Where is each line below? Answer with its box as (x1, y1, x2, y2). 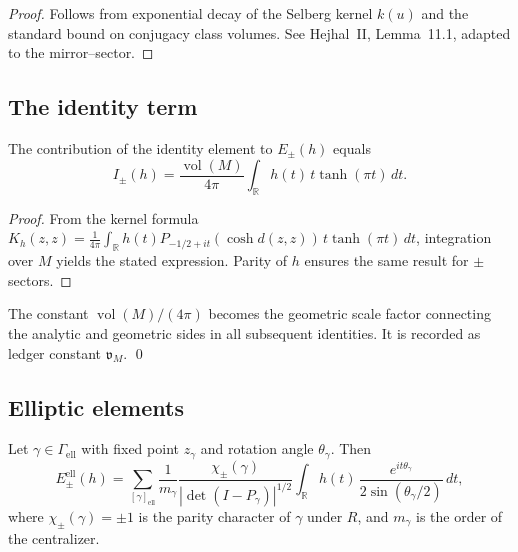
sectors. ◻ (8, 269, 72, 290)
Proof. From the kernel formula (8, 207, 199, 228)
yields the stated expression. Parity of (56, 250, 288, 271)
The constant (8, 303, 89, 324)
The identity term (8, 91, 198, 122)
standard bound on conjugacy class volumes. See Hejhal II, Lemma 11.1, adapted (8, 22, 511, 43)
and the (421, 3, 469, 23)
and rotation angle (200, 438, 314, 459)
